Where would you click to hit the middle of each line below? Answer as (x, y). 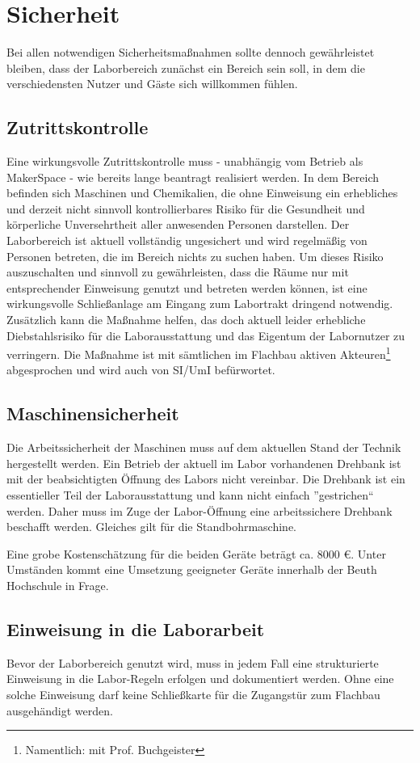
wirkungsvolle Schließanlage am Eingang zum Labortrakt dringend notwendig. (200, 304)
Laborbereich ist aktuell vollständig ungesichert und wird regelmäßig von (187, 240)
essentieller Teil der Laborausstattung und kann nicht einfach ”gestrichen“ (190, 495)
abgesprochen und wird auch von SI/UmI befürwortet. (141, 370)
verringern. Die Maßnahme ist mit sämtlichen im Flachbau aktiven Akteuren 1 (199, 353)
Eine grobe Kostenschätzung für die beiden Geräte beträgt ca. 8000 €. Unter (196, 553)
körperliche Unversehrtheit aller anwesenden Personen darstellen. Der (178, 224)
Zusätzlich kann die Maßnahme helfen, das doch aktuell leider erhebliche (186, 320)
